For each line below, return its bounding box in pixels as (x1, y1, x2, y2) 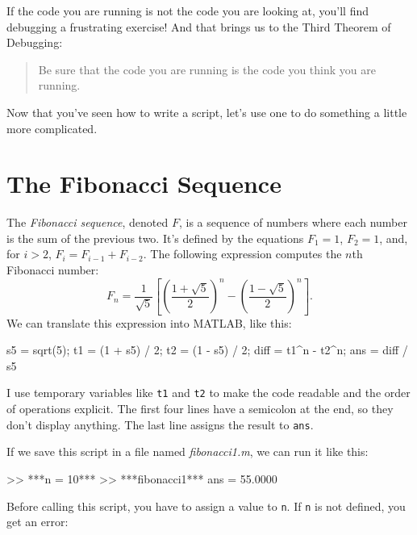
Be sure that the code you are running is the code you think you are (38, 61, 376, 77)
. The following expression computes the (143, 245, 342, 262)
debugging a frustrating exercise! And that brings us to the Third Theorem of (6, 18, 391, 35)
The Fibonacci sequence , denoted (6, 214, 169, 231)
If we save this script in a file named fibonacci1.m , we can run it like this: (6, 443, 369, 460)
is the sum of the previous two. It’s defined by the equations (6, 229, 304, 246)
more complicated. (6, 119, 98, 136)
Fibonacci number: (6, 261, 99, 278)
